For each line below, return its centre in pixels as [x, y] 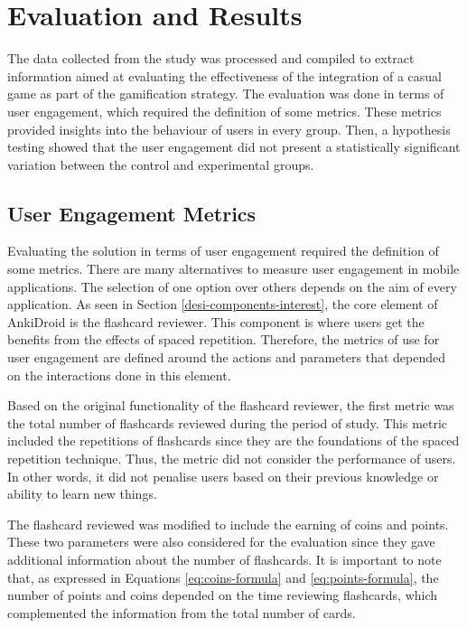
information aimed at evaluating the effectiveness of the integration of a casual [224, 75]
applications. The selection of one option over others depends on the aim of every [232, 286]
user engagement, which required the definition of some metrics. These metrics [224, 111]
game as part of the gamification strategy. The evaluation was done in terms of [226, 94]
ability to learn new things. [82, 494]
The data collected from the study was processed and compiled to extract [211, 58]
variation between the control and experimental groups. [161, 164]
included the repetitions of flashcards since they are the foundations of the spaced [233, 441]
